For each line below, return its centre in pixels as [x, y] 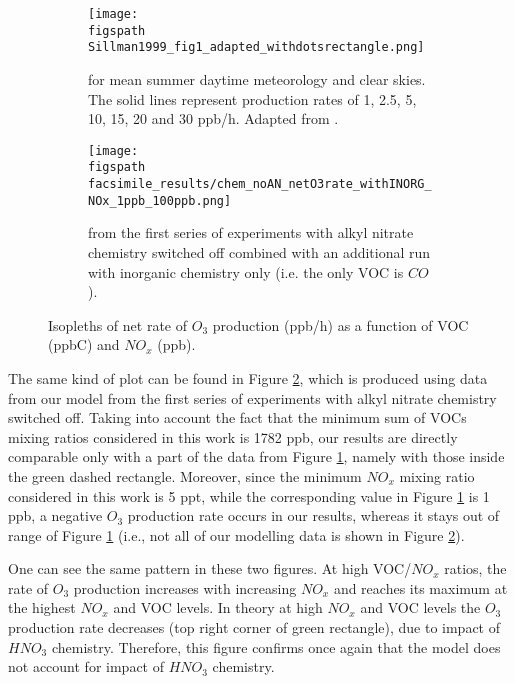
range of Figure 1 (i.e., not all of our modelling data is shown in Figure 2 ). [236, 534]
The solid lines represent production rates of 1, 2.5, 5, [252, 98]
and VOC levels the [420, 607]
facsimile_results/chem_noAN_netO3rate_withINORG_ [260, 184]
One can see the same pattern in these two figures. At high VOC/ [210, 568]
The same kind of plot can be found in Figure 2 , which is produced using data [248, 377]
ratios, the [475, 568]
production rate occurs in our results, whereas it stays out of [313, 515]
